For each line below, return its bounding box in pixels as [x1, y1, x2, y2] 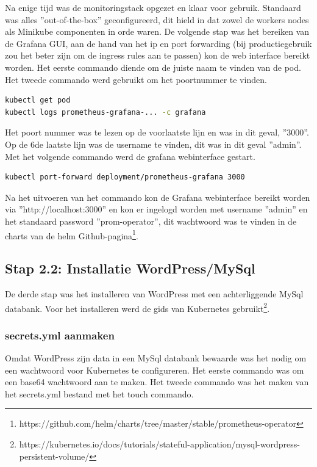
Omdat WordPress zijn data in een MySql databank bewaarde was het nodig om [5, 352, 307, 364]
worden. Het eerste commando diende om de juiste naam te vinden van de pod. [5, 60, 301, 73]
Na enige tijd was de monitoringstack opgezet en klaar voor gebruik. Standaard [5, 1, 301, 13]
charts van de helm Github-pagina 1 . [5, 227, 138, 242]
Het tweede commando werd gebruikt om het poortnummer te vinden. [5, 73, 267, 85]
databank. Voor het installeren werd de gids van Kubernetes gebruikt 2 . [5, 300, 270, 314]
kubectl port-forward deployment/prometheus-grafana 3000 [5, 173, 245, 182]
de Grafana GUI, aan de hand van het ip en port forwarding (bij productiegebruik [5, 37, 312, 49]
